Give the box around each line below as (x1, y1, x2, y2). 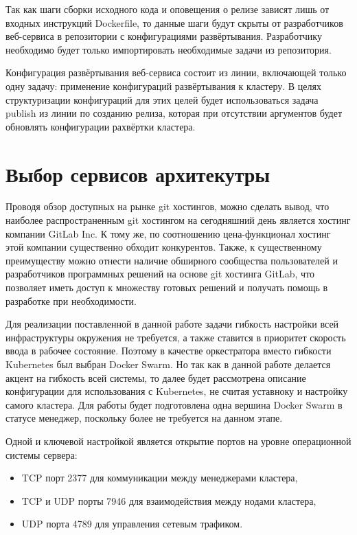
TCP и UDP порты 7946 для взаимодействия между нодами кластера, (21, 493, 316, 508)
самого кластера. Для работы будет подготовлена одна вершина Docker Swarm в (5, 397, 343, 411)
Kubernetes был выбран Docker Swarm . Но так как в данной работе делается (5, 357, 331, 371)
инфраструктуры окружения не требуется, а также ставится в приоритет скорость (5, 330, 346, 344)
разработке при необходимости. (5, 293, 137, 308)
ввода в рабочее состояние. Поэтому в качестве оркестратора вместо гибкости (5, 343, 332, 358)
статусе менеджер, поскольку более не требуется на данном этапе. (5, 411, 283, 425)
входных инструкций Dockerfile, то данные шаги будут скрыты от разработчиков (5, 15, 343, 30)
